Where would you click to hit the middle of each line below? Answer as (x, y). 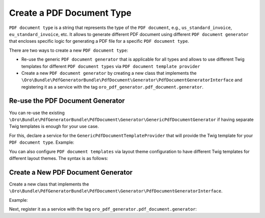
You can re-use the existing (37, 113)
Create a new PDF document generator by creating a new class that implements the (109, 73)
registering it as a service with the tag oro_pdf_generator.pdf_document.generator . (112, 87)
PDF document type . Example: (42, 142)
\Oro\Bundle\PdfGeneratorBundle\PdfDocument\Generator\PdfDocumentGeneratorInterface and (132, 80)
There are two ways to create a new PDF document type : (69, 50)
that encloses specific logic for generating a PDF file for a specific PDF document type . (99, 41)
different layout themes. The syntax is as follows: (59, 158)
